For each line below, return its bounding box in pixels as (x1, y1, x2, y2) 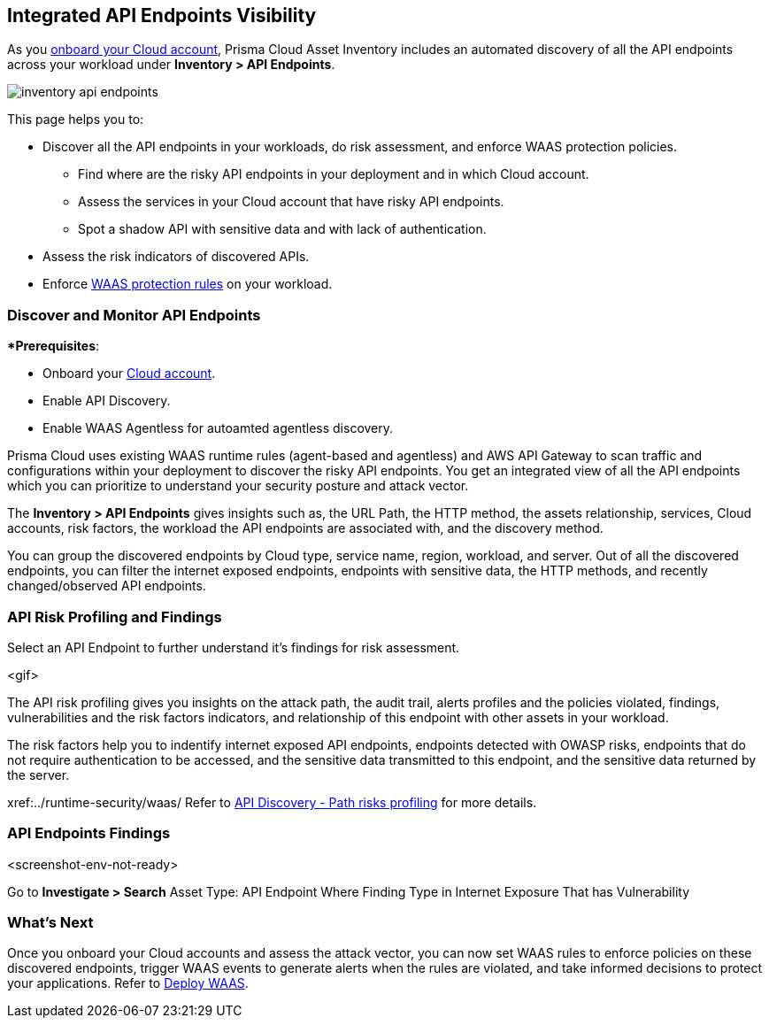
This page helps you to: (7, 112, 144, 127)
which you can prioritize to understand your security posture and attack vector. (7, 478, 469, 494)
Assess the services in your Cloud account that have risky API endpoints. (78, 194, 504, 210)
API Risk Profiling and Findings (7, 607, 222, 626)
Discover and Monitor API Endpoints (7, 305, 261, 324)
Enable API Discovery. (42, 393, 171, 409)
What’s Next (7, 913, 94, 932)
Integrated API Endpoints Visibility (7, 4, 317, 27)
